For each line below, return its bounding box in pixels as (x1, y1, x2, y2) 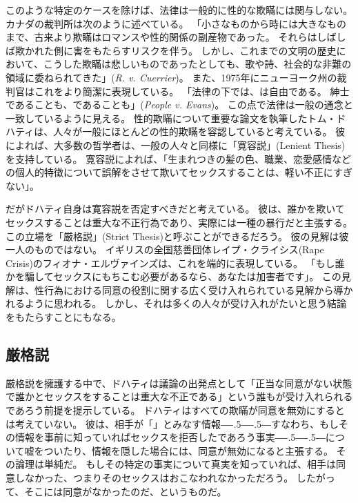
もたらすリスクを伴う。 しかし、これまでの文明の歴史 (92, 43, 337, 57)
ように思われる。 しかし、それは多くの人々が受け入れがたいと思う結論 (24, 296, 346, 310)
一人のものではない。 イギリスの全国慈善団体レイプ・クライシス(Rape (6, 242, 324, 257)
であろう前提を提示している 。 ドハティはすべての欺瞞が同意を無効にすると (6, 403, 345, 417)
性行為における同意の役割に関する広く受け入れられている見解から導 (34, 282, 344, 297)
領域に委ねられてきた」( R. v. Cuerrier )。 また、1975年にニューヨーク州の (6, 70, 337, 84)
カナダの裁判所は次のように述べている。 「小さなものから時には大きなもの (6, 16, 347, 30)
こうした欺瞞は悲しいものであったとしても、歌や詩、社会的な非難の (43, 57, 352, 71)
